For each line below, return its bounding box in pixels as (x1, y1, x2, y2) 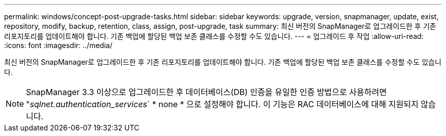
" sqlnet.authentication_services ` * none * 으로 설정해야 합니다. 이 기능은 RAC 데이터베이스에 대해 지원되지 (26, 99, 419, 109)
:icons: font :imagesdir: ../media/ (4, 41, 113, 50)
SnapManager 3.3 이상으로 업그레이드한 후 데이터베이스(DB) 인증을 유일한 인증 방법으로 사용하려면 (26, 87, 387, 97)
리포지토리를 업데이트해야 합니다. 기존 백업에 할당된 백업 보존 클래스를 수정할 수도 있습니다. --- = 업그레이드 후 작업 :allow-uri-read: (4, 32, 424, 40)
